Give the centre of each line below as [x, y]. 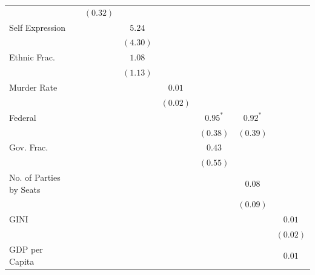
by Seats [25, 189]
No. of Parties [35, 177]
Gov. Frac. [29, 147]
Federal [23, 117]
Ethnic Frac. [32, 57]
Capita [22, 261]
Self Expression [37, 27]
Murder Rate [33, 87]
